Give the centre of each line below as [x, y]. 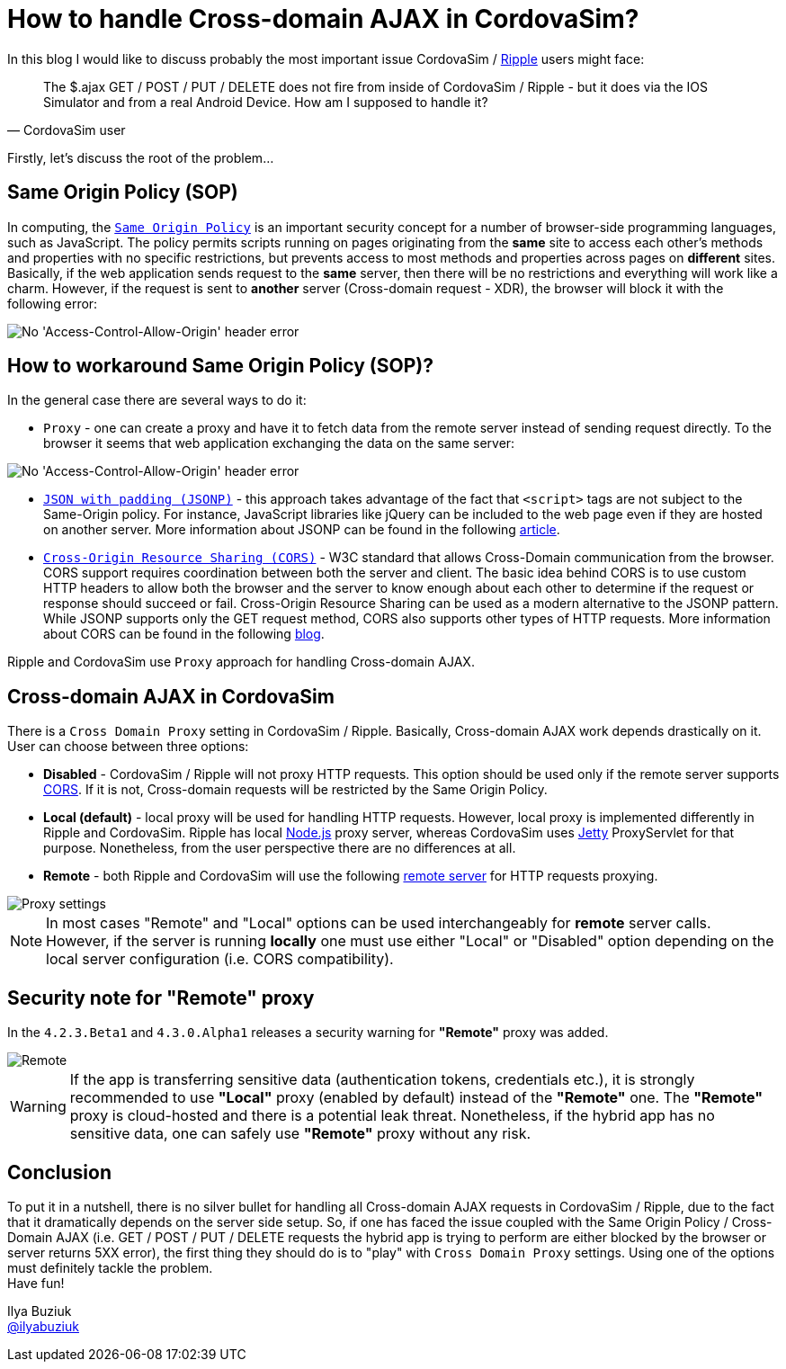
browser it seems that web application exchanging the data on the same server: [279, 443]
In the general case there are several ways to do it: [157, 400]
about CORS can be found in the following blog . [184, 634]
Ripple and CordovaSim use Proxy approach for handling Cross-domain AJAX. [241, 662]
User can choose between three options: [128, 747]
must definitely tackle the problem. [110, 1267]
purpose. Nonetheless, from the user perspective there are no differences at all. [280, 848]
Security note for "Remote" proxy [161, 998]
